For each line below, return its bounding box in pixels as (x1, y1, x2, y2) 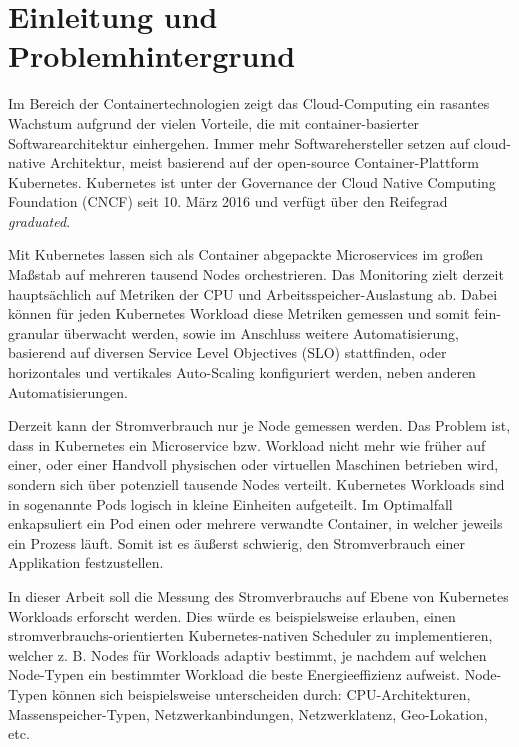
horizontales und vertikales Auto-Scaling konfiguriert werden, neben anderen (8, 362, 476, 383)
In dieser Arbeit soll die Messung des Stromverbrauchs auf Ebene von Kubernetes (8, 585, 509, 606)
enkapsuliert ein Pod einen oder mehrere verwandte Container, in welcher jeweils (8, 513, 503, 534)
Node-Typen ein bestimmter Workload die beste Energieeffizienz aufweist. (8, 664, 461, 685)
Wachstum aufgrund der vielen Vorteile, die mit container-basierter (8, 112, 420, 133)
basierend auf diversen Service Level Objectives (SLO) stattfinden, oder (8, 342, 447, 363)
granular (8, 322, 60, 343)
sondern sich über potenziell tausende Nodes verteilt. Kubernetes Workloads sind (8, 474, 505, 494)
